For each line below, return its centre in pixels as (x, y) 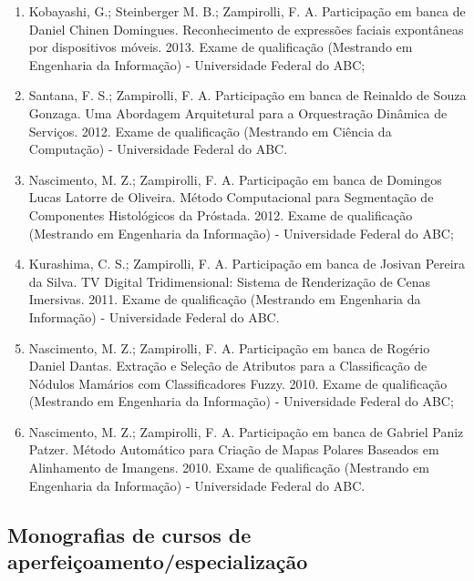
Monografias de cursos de (129, 534)
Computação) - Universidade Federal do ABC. (158, 149)
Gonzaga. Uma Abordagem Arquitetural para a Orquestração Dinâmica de (238, 112)
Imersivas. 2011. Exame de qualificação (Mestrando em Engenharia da (225, 299)
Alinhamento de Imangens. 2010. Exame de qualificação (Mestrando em (229, 468)
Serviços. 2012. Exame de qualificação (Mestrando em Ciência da (210, 131)
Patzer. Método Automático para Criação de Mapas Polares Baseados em (234, 449)
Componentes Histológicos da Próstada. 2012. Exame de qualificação (221, 214)
